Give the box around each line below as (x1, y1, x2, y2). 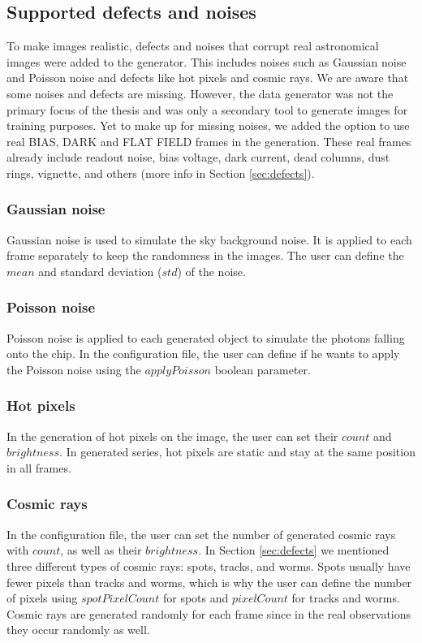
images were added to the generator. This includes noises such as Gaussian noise (6, 53, 407, 70)
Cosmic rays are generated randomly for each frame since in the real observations (6, 605, 411, 622)
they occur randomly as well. (6, 621, 150, 638)
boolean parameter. (214, 360, 311, 378)
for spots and (162, 589, 229, 606)
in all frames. (6, 459, 71, 476)
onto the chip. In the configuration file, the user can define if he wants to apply (6, 345, 400, 362)
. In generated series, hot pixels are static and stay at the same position (59, 443, 416, 460)
